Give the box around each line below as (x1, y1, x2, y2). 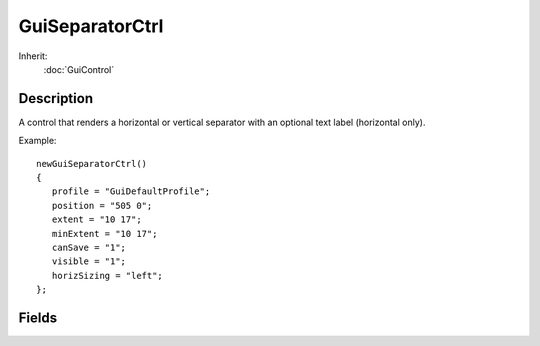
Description (18, 90, 94, 107)
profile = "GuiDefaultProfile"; (51, 186, 211, 197)
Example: (18, 135, 57, 147)
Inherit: (18, 50, 48, 62)
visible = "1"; (51, 256, 127, 267)
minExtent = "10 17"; (51, 228, 158, 239)
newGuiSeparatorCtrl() (36, 158, 148, 169)
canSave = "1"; (51, 241, 127, 253)
